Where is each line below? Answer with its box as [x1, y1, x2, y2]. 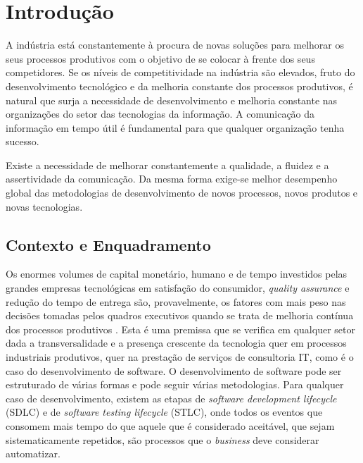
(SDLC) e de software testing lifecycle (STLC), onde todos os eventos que [6, 405, 323, 419]
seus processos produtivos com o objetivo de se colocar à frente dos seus [6, 51, 315, 66]
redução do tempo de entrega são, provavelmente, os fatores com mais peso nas [6, 294, 346, 309]
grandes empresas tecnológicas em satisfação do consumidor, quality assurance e [6, 280, 350, 295]
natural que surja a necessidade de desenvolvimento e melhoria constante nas [6, 92, 338, 107]
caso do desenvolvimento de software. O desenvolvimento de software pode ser [6, 363, 342, 378]
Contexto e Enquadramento [6, 233, 211, 255]
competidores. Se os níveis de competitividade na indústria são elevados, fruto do [6, 65, 355, 80]
